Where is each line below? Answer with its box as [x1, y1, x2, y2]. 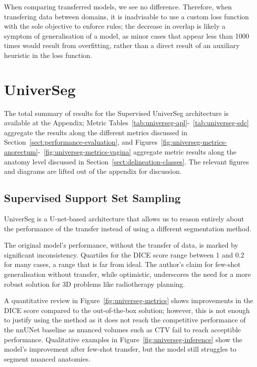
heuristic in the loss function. [4, 50, 93, 60]
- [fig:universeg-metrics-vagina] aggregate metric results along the [38, 147, 237, 157]
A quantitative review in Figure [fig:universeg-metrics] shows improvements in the [4, 295, 254, 306]
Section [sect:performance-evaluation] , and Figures [4, 137, 158, 147]
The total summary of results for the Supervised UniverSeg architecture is [4, 107, 229, 118]
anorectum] [4, 147, 38, 157]
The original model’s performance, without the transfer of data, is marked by [4, 240, 238, 250]
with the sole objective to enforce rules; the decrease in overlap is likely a [4, 21, 226, 31]
